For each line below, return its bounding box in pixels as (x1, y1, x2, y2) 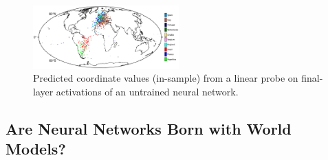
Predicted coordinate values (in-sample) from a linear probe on (33, 71, 298, 85)
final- (301, 71, 323, 85)
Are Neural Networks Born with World (6, 117, 292, 139)
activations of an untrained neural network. (56, 84, 239, 98)
